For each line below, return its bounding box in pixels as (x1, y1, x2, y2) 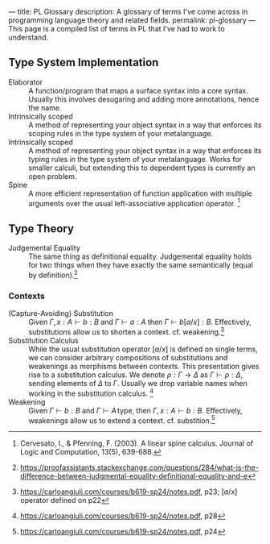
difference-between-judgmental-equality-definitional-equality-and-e (19, 471, 248, 481)
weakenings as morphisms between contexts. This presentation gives (28, 361, 260, 371)
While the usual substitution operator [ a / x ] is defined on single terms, (28, 344, 259, 354)
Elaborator (8, 77, 43, 87)
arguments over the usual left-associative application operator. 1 (28, 197, 240, 208)
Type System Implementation (8, 56, 159, 69)
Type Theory (8, 222, 75, 235)
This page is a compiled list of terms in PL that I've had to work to (8, 24, 225, 33)
